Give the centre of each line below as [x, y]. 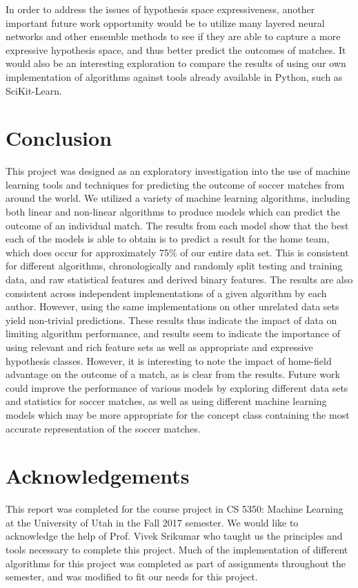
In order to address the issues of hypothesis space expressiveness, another [160, 9]
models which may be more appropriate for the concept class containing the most [178, 414]
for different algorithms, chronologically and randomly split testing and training [174, 266]
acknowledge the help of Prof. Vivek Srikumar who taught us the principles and [174, 536]
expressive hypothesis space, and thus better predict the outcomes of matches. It [176, 49]
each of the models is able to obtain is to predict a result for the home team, [168, 239]
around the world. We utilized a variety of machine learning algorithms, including [178, 198]
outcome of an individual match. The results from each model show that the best [177, 225]
